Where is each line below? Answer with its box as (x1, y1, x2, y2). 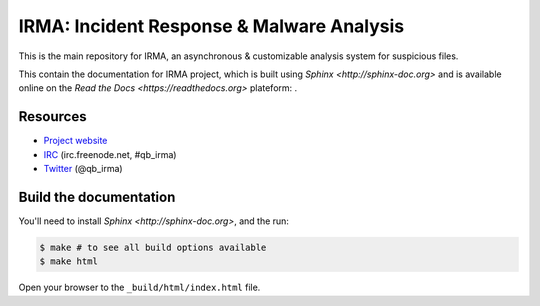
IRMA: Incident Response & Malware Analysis (18, 15, 405, 37)
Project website (43, 135, 108, 147)
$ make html (39, 256, 99, 267)
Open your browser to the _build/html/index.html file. (18, 281, 261, 294)
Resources (18, 108, 87, 125)
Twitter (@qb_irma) (43, 163, 124, 175)
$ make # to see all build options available (39, 241, 267, 253)
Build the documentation (18, 188, 176, 205)
